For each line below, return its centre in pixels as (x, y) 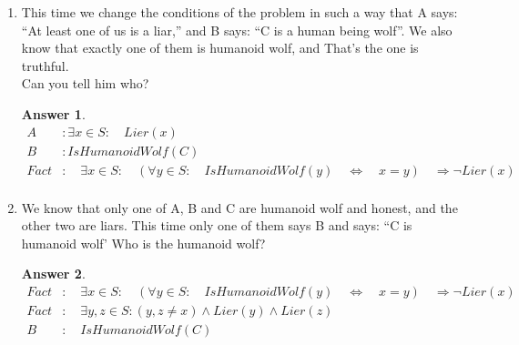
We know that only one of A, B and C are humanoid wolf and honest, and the (239, 207)
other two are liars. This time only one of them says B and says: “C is (217, 225)
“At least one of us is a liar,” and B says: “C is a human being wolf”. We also (237, 30)
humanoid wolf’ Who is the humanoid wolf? (143, 243)
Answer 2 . (53, 274)
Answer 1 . (53, 113)
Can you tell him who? (85, 83)
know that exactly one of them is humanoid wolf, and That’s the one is (220, 48)
